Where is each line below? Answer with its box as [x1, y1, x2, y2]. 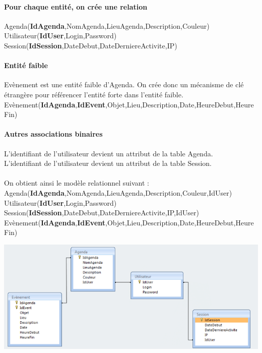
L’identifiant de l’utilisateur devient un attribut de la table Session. [4, 158, 212, 168]
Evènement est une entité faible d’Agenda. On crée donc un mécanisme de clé [4, 79, 244, 90]
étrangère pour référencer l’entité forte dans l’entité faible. [4, 89, 183, 99]
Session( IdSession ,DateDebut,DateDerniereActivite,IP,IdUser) [4, 207, 199, 218]
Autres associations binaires [4, 129, 103, 139]
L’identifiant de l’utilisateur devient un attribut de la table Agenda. [4, 148, 213, 158]
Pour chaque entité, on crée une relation [4, 1, 148, 12]
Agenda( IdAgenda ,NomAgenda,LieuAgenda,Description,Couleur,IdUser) [4, 187, 232, 198]
